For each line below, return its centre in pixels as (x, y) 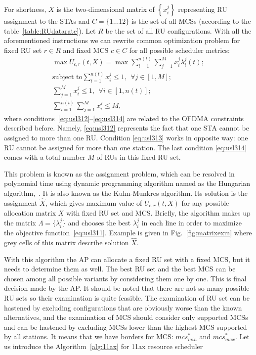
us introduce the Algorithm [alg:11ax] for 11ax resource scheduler (104, 346)
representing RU (203, 9)
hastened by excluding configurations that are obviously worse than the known (123, 307)
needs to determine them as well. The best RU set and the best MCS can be (120, 269)
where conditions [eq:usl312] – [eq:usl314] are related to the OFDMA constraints (124, 118)
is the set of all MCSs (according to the (191, 21)
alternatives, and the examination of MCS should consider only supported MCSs (126, 317)
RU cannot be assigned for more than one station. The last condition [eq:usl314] (126, 147)
